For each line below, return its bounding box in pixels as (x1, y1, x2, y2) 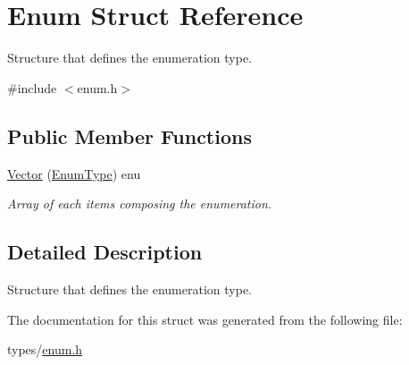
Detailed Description (7, 238, 203, 266)
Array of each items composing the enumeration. (7, 194, 272, 213)
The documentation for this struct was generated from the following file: (7, 310, 403, 328)
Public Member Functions (7, 122, 252, 149)
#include (7, 78, 57, 97)
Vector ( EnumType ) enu (7, 164, 141, 182)
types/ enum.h (7, 340, 83, 359)
